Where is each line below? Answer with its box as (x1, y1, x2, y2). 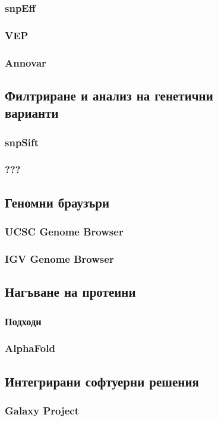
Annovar (5, 55, 46, 70)
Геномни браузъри (5, 193, 110, 211)
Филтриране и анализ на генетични (5, 86, 213, 104)
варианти (5, 103, 59, 122)
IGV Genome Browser (5, 251, 114, 266)
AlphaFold (5, 341, 55, 356)
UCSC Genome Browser (5, 224, 124, 239)
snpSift (5, 134, 39, 149)
